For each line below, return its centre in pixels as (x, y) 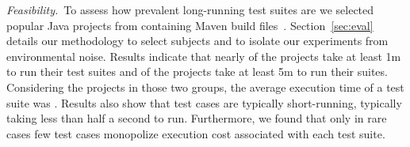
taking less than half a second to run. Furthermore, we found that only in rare (197, 118)
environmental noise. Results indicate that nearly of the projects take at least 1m (204, 56)
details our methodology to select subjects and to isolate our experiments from (197, 41)
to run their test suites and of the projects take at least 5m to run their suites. (197, 72)
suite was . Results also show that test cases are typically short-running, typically (204, 102)
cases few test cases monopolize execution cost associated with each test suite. (196, 133)
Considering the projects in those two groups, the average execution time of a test (205, 87)
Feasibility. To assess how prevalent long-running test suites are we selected (190, 9)
